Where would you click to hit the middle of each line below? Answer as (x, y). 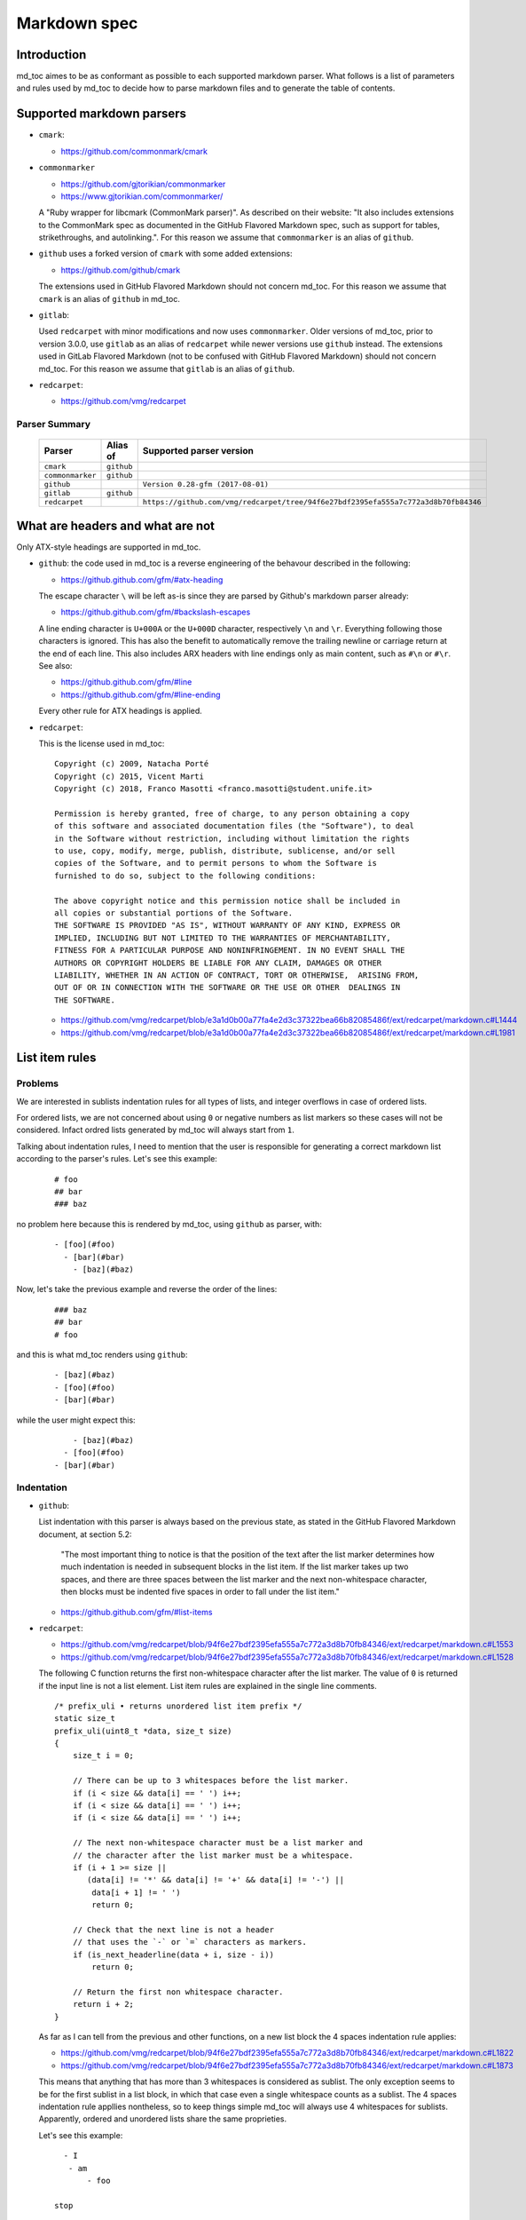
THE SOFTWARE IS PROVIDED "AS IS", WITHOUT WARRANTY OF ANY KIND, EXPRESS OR (228, 925)
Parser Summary (54, 424)
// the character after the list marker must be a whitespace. (213, 1855)
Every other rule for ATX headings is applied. (121, 711)
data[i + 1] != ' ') (136, 1892)
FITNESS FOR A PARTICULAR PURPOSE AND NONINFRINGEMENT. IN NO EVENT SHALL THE (230, 951)
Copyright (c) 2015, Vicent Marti (129, 776)
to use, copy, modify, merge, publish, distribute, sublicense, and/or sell (225, 851)
